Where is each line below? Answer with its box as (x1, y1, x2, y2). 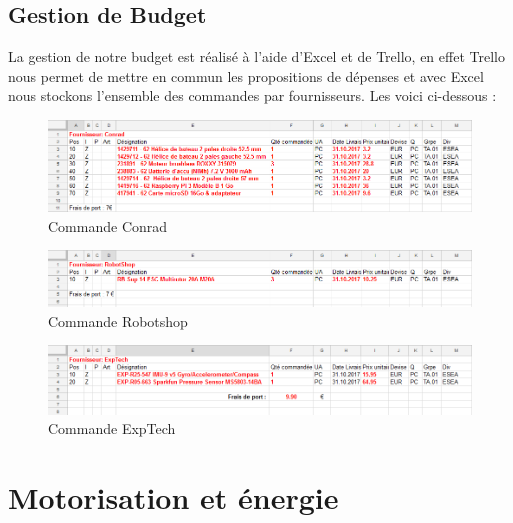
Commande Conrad (48, 215, 168, 236)
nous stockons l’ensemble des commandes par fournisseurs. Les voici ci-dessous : (8, 85, 497, 106)
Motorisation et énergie (8, 476, 339, 517)
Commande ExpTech (48, 418, 176, 439)
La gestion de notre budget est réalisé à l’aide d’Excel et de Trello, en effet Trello (8, 46, 505, 67)
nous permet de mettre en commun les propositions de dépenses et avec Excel (8, 65, 484, 86)
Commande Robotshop (48, 310, 188, 331)
